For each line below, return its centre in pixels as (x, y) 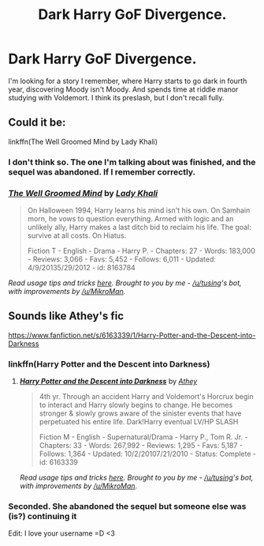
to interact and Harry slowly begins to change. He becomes (136, 405)
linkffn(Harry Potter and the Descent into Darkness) (109, 363)
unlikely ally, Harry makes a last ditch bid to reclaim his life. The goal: (139, 227)
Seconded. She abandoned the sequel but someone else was (127, 506)
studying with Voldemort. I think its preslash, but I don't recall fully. (116, 97)
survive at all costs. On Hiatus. (77, 235)
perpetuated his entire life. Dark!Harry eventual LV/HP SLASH (139, 422)
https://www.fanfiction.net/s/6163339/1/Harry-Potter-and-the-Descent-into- (132, 335)
